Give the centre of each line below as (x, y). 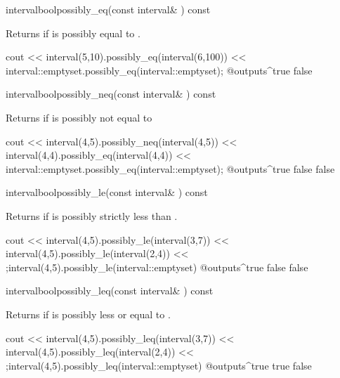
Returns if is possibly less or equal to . (88, 314)
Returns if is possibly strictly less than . (92, 215)
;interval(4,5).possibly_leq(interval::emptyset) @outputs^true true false (159, 365)
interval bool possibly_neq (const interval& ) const (111, 94)
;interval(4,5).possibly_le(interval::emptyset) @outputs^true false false (157, 267)
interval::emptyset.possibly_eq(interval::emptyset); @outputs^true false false (170, 168)
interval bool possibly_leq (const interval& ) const (110, 291)
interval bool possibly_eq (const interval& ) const (108, 9)
